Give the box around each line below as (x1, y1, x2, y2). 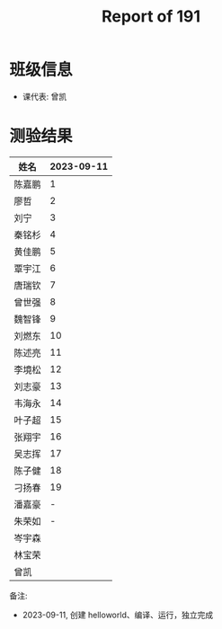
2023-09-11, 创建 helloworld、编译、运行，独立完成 (22, 609, 214, 620)
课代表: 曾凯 (22, 91, 67, 102)
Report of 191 (102, 6, 200, 27)
